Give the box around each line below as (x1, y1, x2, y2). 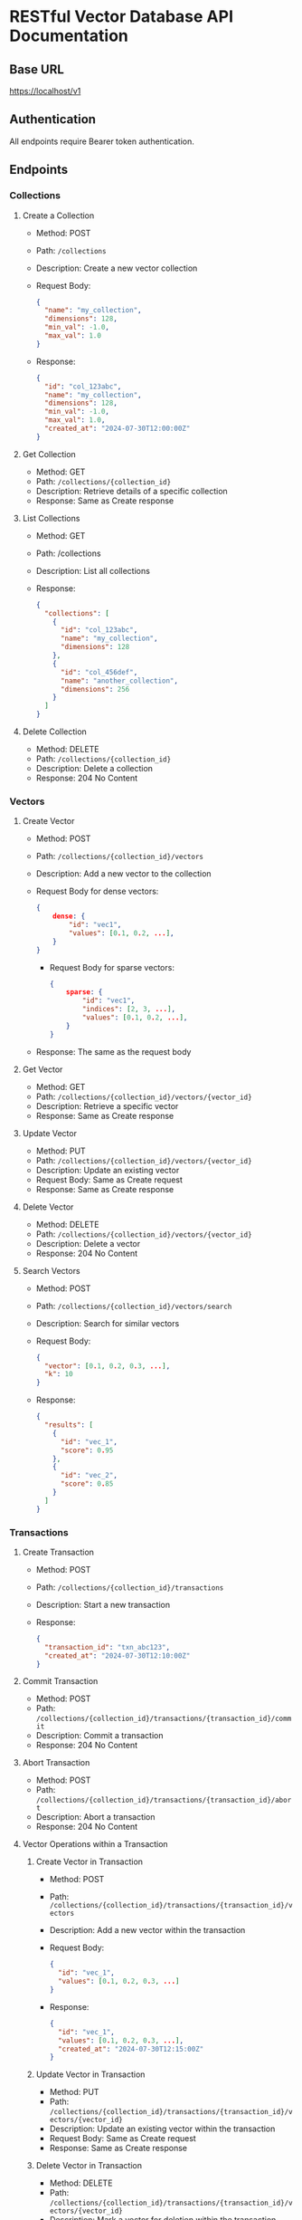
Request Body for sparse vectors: (49, 962, 175, 972)
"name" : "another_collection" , (60, 676, 179, 685)
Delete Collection (22, 726, 88, 737)
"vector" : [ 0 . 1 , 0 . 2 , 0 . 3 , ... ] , (43, 1361, 171, 1371)
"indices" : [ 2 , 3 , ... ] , (81, 1005, 176, 1014)
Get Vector (22, 1064, 63, 1075)
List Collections (22, 512, 80, 523)
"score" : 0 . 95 (60, 1446, 114, 1455)
